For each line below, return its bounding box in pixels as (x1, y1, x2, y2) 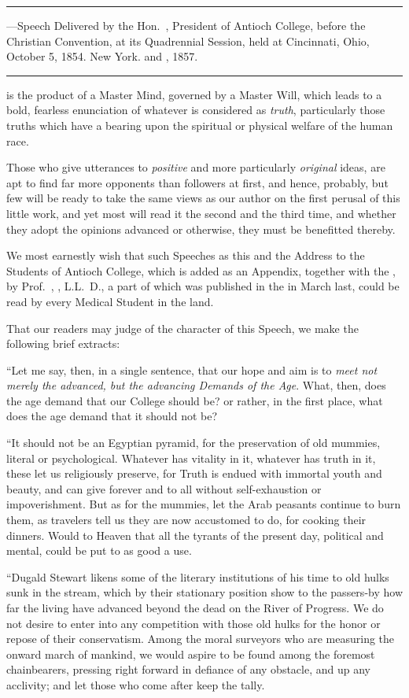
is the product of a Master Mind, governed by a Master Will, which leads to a (6, 86, 382, 102)
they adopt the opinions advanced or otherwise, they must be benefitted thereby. (6, 220, 396, 237)
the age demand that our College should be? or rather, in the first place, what (6, 392, 383, 408)
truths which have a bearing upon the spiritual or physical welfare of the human (6, 116, 393, 133)
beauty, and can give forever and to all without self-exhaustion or (6, 480, 322, 497)
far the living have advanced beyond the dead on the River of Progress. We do (6, 600, 384, 615)
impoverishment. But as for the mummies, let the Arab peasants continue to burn (6, 496, 401, 512)
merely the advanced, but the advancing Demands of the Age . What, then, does (6, 377, 386, 393)
